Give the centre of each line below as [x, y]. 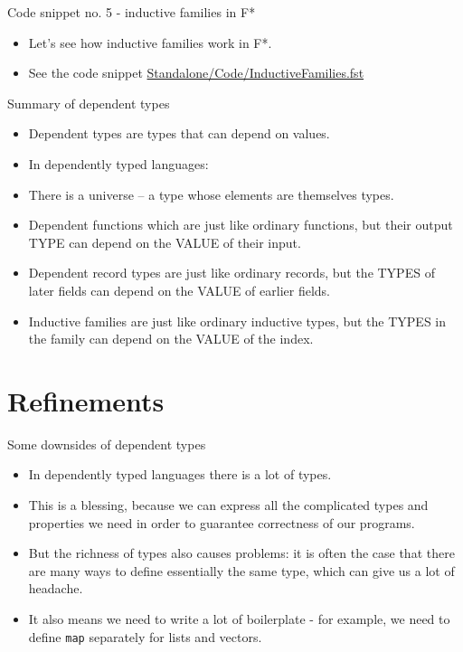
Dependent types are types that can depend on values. [179, 133]
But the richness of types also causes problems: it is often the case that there [241, 553]
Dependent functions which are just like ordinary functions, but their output [241, 225]
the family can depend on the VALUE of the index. [171, 339]
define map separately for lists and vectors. [145, 636]
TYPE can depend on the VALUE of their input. [165, 242]
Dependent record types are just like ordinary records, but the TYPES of [231, 273]
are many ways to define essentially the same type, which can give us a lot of [241, 570]
